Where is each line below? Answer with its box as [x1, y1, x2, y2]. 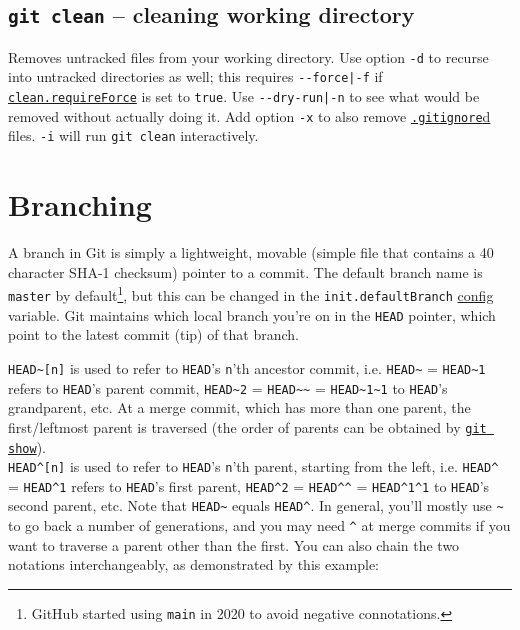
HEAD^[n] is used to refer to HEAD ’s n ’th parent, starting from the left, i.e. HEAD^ [8, 456, 499, 477]
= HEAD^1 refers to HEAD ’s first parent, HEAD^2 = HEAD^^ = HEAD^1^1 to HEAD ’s [8, 475, 490, 496]
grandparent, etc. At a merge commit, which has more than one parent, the [8, 397, 471, 418]
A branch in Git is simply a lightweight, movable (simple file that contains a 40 [8, 242, 494, 263]
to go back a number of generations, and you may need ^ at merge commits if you [8, 515, 511, 536]
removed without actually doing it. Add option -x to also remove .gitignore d [8, 105, 491, 126]
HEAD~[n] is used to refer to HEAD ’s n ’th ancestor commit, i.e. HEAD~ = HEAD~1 [8, 357, 486, 378]
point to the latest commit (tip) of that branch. [8, 324, 300, 345]
